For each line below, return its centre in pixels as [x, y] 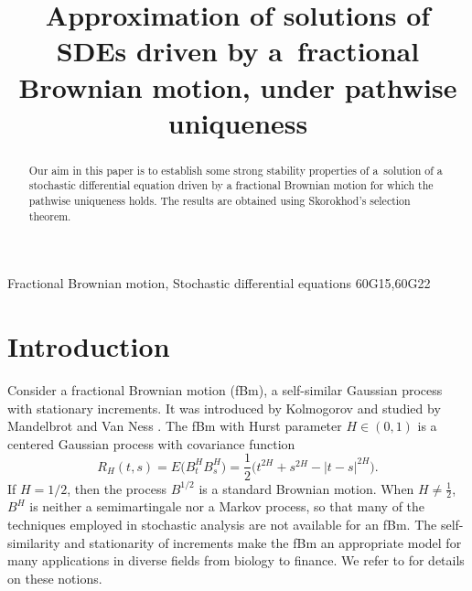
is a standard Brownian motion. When [306, 488]
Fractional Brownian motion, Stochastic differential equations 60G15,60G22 [219, 283]
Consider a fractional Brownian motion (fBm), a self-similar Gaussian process [225, 390]
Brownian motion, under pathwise [238, 86]
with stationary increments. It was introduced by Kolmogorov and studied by [224, 408]
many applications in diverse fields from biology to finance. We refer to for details [236, 560]
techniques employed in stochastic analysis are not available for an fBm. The [222, 524]
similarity [34, 542]
